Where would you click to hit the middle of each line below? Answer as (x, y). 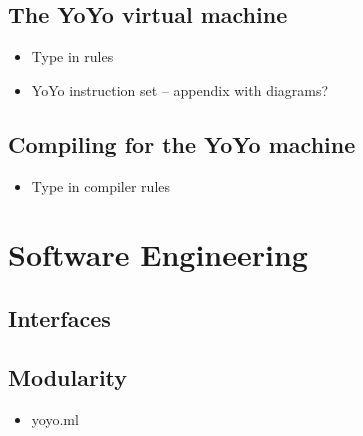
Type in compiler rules (101, 185)
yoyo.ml (55, 418)
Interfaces (59, 317)
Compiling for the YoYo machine (182, 143)
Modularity (68, 376)
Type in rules (72, 56)
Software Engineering (158, 254)
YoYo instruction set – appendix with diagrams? (180, 89)
